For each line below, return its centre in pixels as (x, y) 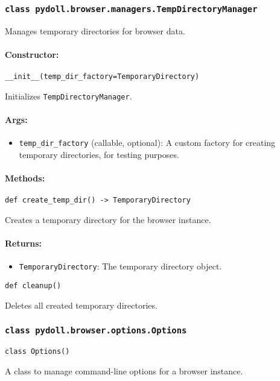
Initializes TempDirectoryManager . (68, 96)
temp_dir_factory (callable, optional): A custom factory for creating (147, 143)
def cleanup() (33, 286)
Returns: (24, 243)
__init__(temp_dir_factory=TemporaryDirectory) (102, 77)
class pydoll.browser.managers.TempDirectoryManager (131, 9)
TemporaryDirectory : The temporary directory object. (120, 266)
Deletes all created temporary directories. (81, 305)
